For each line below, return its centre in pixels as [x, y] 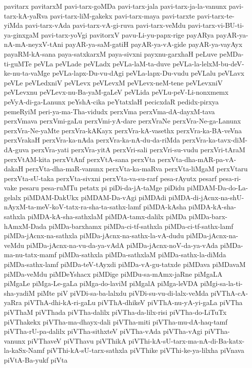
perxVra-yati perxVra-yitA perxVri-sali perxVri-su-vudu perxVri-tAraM [138, 149]
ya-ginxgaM [21, 34]
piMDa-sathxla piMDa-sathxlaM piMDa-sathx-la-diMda [142, 255]
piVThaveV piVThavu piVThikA [77, 340]
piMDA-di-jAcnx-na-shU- [206, 197]
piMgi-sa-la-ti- [221, 283]
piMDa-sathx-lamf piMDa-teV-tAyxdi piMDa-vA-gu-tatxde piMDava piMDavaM [125, 264]
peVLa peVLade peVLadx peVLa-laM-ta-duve [102, 63]
